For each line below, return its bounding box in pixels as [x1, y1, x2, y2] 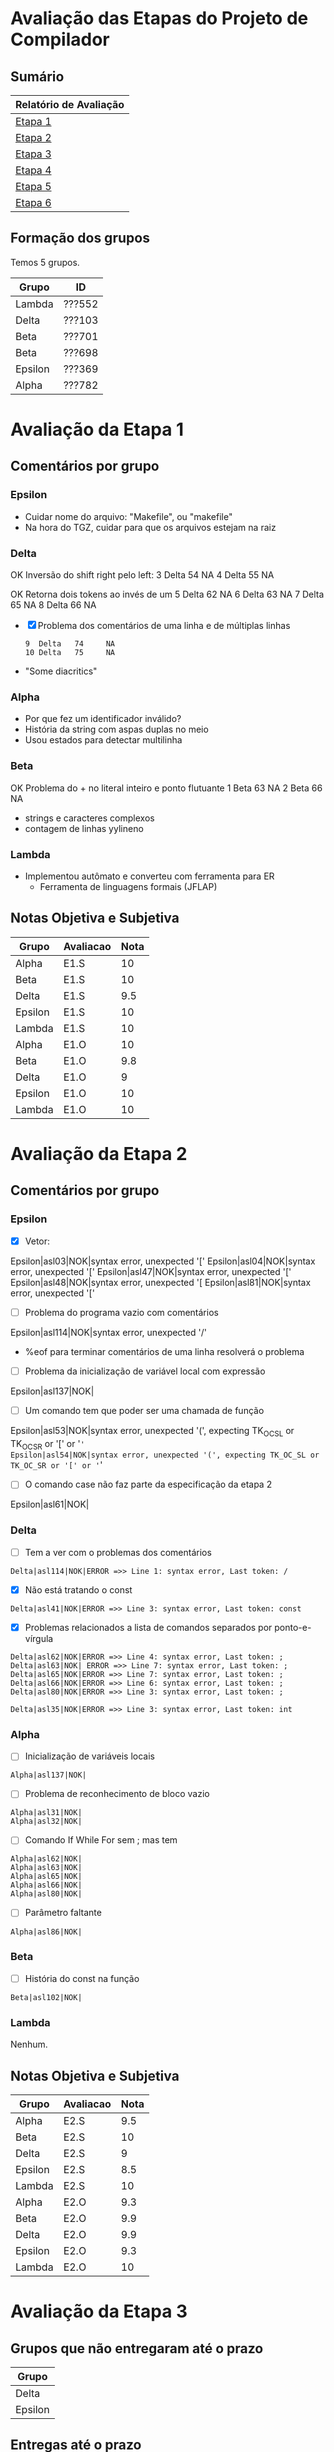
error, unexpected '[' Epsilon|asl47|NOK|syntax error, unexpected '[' [10, 1265, 292, 1277]
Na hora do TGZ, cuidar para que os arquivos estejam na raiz [24, 521, 277, 533]
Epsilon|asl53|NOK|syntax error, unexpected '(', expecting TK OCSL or [10, 1424, 295, 1439]
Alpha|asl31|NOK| [10, 1808, 83, 1818]
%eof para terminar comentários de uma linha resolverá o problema [24, 1345, 305, 1357]
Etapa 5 [15, 180, 52, 193]
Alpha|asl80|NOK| [10, 1889, 83, 1899]
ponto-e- [274, 1621, 312, 1633]
